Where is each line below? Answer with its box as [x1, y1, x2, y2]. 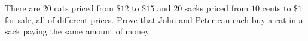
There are [5, 2, 41, 14]
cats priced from [54, 2, 114, 14]
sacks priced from [184, 2, 249, 14]
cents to [262, 2, 291, 14]
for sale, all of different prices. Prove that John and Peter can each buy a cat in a [5, 13, 303, 26]
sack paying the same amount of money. [5, 25, 151, 37]
